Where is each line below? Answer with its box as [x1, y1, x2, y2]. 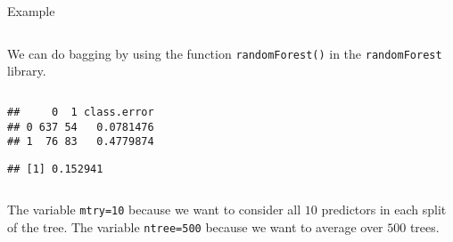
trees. [409, 218, 440, 237]
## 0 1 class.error [7, 105, 154, 118]
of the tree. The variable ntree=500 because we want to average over [7, 218, 383, 237]
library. [7, 61, 46, 80]
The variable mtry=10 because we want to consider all [7, 200, 301, 219]
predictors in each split [321, 200, 447, 219]
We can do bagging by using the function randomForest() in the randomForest [7, 44, 442, 62]
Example [7, 2, 55, 20]
